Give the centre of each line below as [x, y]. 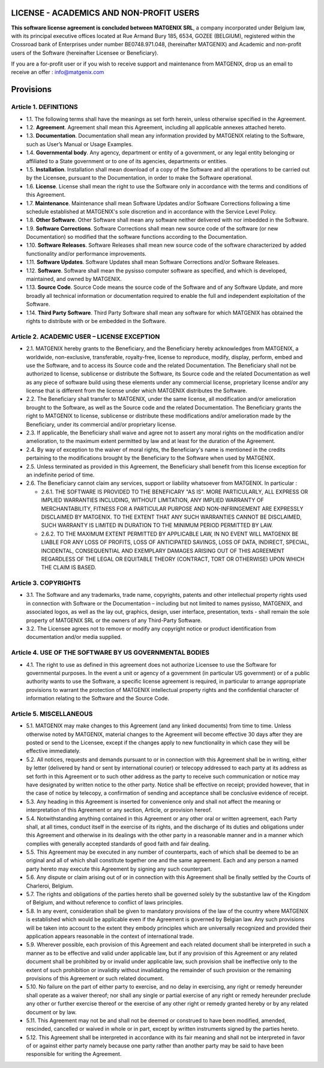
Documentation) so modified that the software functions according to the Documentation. [137, 237]
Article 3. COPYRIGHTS [46, 583]
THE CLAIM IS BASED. [69, 567]
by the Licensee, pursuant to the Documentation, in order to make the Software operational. [139, 178]
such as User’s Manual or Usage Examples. [79, 144]
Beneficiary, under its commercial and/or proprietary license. [101, 424]
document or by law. [51, 1012]
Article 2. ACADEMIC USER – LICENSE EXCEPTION [85, 336]
